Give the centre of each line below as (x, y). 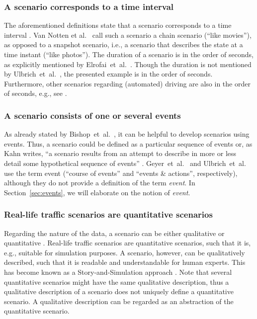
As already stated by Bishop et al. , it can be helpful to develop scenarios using (127, 134)
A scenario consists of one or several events (92, 115)
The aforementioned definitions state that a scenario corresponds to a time (118, 25)
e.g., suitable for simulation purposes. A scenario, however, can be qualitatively (125, 252)
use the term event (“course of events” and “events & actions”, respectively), (121, 173)
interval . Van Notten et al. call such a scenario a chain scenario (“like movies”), (128, 35)
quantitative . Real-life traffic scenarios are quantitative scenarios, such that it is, (128, 243)
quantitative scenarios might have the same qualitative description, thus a (117, 281)
